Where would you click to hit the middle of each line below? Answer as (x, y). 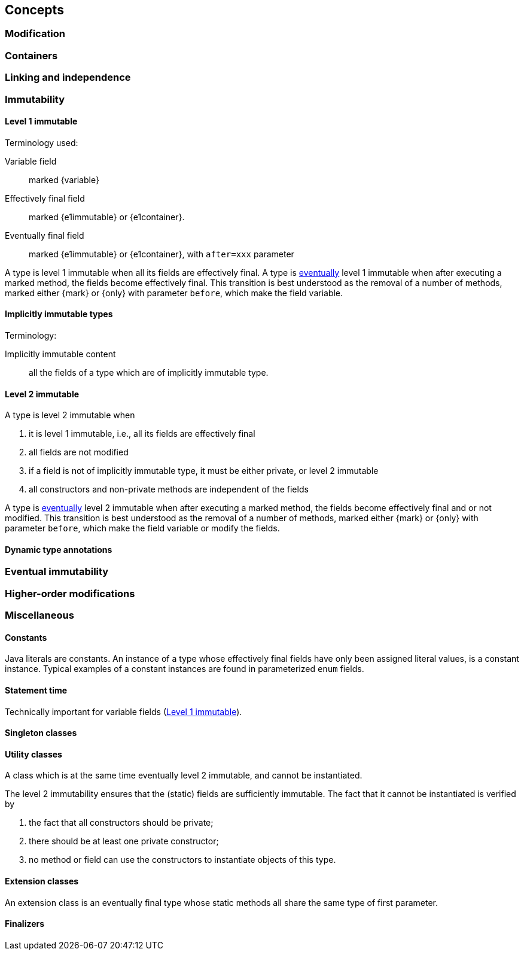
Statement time (36, 690)
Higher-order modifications (70, 593)
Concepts (34, 10)
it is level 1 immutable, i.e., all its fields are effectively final (142, 434)
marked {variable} (64, 180)
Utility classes (33, 754)
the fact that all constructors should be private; (121, 823)
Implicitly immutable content (60, 354)
